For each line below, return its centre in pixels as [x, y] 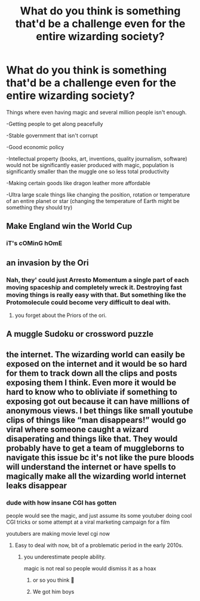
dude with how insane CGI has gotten [61, 503]
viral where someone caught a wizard [78, 429]
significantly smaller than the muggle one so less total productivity [88, 171]
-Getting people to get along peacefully [55, 123]
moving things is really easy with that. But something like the [96, 295]
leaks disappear [37, 486]
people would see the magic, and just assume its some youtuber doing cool [99, 516]
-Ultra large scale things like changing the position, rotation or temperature [98, 194]
